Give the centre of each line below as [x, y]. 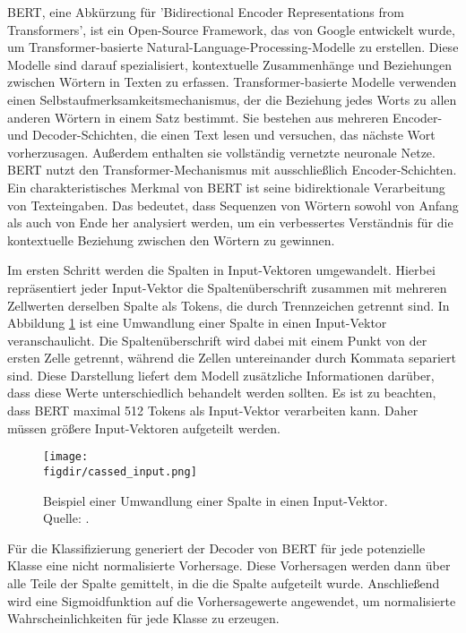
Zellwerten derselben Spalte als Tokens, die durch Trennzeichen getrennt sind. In [229, 305]
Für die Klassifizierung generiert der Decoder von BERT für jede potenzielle [216, 547]
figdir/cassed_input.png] [120, 471]
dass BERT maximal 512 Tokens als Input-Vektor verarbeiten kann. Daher [213, 411]
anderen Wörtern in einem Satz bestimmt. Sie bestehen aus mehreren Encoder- [225, 117]
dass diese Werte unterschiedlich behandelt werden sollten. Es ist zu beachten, [222, 393]
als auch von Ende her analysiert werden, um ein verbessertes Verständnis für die [230, 222]
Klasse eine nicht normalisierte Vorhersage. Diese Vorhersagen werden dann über [229, 565]
